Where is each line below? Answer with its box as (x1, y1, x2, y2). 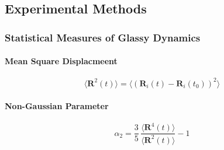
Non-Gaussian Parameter (5, 99, 109, 111)
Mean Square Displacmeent (5, 55, 118, 67)
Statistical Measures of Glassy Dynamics (5, 30, 201, 44)
